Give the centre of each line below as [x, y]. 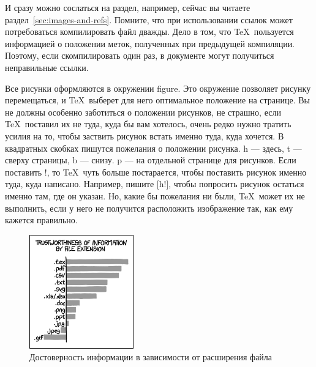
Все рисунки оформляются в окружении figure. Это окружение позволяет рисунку [158, 88]
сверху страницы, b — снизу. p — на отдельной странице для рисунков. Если [151, 160]
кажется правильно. [41, 220]
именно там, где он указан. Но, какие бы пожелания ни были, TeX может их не [155, 195]
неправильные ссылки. [47, 67]
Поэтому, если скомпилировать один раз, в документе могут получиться [140, 55]
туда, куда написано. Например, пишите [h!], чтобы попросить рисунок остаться [155, 184]
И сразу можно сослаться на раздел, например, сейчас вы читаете [128, 7]
